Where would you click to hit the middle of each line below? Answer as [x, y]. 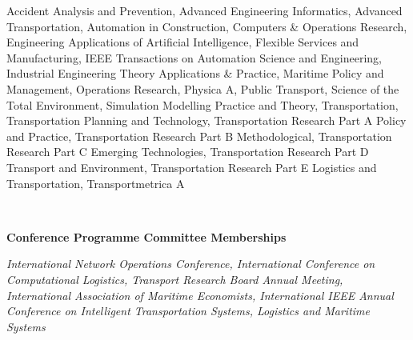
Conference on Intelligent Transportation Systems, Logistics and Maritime [188, 311]
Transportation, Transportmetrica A [96, 183]
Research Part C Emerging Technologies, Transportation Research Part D [188, 152]
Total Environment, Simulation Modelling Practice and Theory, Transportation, [202, 104]
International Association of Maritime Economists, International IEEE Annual [200, 295]
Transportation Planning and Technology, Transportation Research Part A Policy [206, 120]
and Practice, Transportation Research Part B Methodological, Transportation [199, 136]
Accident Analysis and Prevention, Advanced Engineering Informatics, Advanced [204, 10]
